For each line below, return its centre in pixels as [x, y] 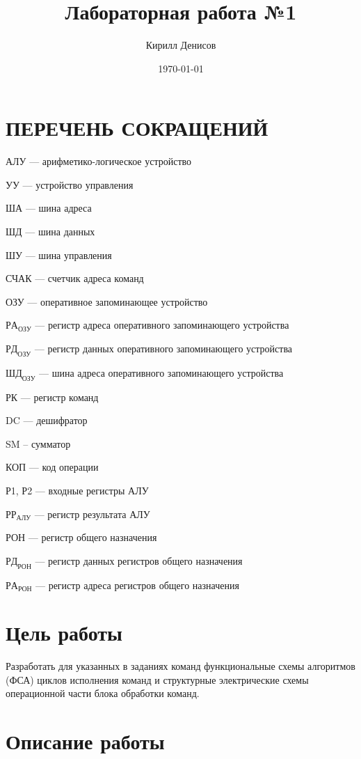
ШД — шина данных [50, 232]
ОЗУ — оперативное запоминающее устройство [107, 301]
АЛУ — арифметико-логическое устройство [99, 161]
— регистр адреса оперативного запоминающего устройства [162, 325]
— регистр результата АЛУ [92, 514]
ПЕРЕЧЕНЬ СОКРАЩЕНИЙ [137, 128]
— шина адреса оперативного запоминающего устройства [161, 372]
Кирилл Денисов [181, 45]
